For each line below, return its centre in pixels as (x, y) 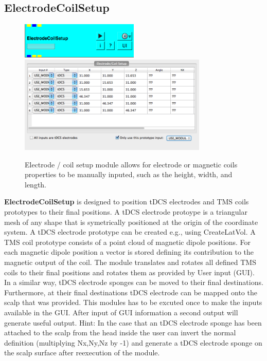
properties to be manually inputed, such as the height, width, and (129, 174)
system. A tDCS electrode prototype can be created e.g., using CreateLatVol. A (130, 232)
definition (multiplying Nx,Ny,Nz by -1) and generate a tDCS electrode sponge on (133, 342)
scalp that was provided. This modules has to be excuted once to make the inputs (133, 302)
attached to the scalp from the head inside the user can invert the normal (120, 332)
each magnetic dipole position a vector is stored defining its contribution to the (129, 252)
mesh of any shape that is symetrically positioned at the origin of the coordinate (131, 222)
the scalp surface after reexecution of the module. (82, 353)
